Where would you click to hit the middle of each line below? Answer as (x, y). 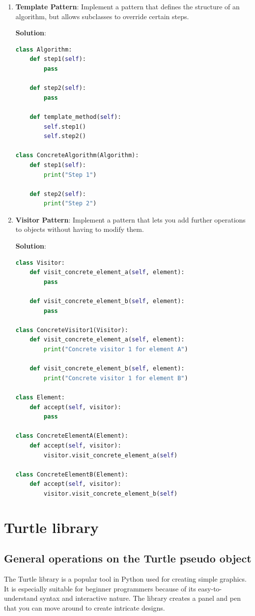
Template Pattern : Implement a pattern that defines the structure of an (127, 6)
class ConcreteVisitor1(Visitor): (72, 330)
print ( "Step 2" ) (70, 204)
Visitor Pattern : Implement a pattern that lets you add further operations (130, 219)
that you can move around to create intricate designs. (85, 607)
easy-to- (210, 588)
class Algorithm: (44, 49)
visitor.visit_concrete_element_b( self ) (111, 493)
